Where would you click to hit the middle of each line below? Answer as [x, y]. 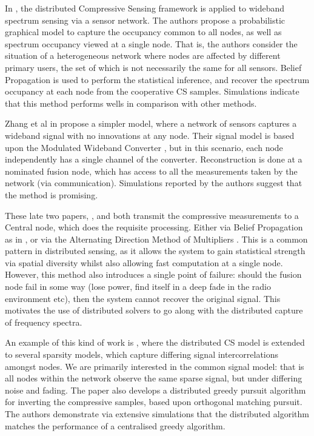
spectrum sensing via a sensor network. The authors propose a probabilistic [145, 20]
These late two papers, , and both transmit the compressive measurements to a [152, 215]
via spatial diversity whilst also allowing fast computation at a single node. [144, 262]
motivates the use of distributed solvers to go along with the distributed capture [154, 310]
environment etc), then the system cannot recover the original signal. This [143, 298]
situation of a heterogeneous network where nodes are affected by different [143, 55]
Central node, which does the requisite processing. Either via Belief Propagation [154, 227]
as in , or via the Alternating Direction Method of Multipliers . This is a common [156, 239]
